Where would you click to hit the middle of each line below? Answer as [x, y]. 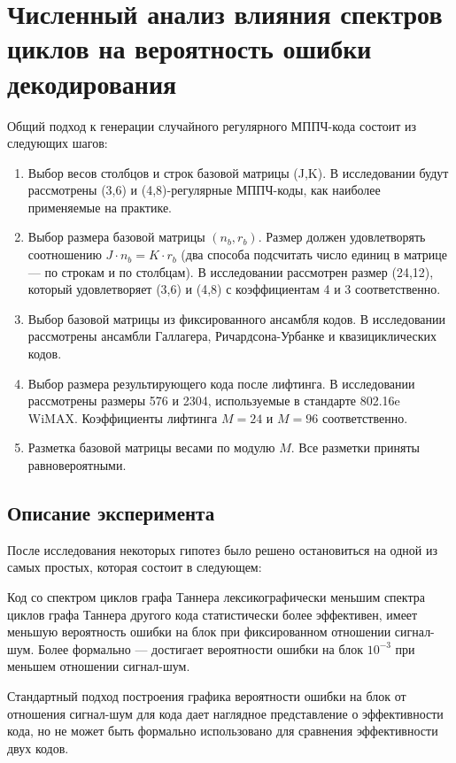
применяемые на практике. [100, 207]
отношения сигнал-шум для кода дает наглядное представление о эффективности [225, 713]
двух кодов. [38, 748]
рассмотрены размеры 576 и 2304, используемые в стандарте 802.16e [214, 401]
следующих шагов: [58, 143]
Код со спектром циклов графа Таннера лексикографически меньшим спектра [216, 596]
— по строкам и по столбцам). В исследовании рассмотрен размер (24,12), [231, 271]
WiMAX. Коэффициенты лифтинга [123, 417]
